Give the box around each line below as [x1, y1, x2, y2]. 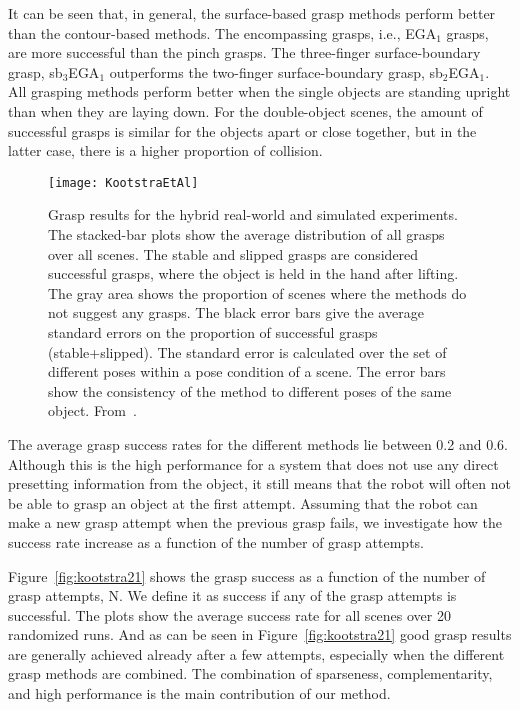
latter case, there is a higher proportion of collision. [8, 140, 323, 161]
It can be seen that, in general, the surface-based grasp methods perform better [8, 3, 496, 23]
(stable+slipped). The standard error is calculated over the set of [48, 341, 447, 362]
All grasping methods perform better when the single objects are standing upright [8, 81, 511, 102]
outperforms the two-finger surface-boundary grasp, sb [109, 61, 443, 82]
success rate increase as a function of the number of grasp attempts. [8, 531, 424, 552]
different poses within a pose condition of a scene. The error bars [48, 361, 446, 382]
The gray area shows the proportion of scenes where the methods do [48, 282, 467, 303]
